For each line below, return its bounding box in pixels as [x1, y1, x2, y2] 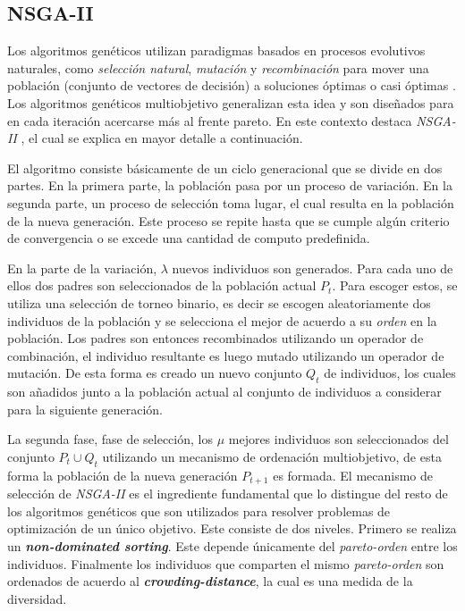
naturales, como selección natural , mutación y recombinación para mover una [7, 58, 429, 77]
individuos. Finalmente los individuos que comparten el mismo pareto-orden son [7, 554, 444, 573]
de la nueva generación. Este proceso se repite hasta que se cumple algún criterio [7, 211, 450, 230]
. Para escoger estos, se [332, 276, 458, 295]
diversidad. [7, 589, 67, 607]
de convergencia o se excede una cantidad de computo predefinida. [7, 229, 370, 247]
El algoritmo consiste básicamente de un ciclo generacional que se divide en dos [7, 158, 443, 177]
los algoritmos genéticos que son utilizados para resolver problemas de [7, 501, 391, 520]
